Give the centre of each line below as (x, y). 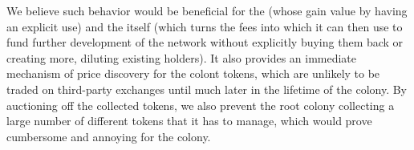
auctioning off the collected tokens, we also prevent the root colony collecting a (201, 105)
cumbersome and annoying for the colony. (109, 136)
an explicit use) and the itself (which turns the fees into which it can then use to (205, 26)
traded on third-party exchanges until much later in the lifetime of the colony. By (207, 89)
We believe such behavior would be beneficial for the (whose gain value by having (207, 10)
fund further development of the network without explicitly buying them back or (205, 42)
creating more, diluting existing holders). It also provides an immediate (182, 57)
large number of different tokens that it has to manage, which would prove (189, 121)
